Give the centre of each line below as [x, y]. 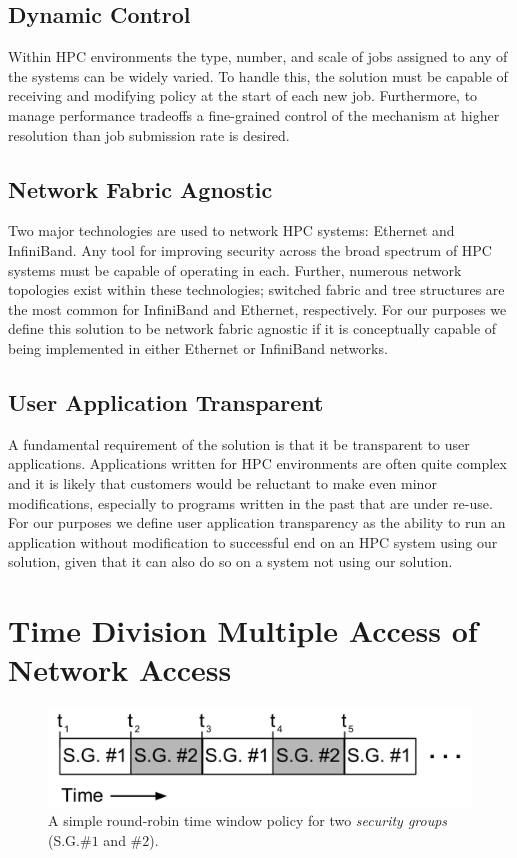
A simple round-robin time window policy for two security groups [248, 820]
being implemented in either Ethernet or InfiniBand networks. [198, 347]
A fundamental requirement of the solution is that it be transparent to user [239, 443]
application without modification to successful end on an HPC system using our [253, 541]
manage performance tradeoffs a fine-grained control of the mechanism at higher [254, 114]
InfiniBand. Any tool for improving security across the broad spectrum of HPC [250, 249]
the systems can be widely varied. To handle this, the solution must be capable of [258, 75]
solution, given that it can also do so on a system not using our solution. [230, 561]
